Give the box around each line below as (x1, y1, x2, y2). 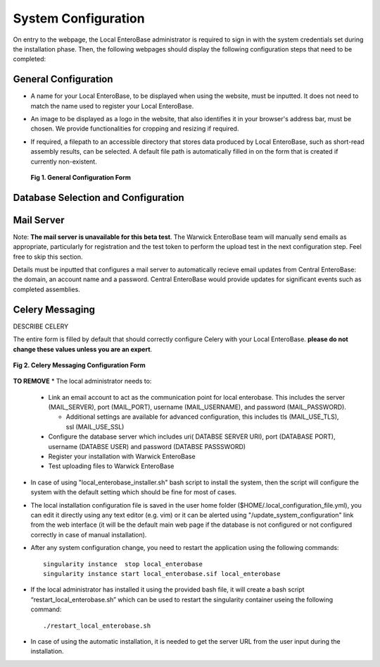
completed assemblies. (13, 285, 80, 293)
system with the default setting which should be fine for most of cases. (30, 488, 237, 496)
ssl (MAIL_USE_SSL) (65, 422, 125, 431)
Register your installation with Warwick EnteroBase (48, 452, 196, 461)
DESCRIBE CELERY (13, 322, 69, 331)
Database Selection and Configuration (13, 191, 184, 204)
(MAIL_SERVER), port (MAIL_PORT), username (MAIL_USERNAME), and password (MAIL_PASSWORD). (48, 403, 346, 412)
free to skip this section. (13, 252, 84, 261)
